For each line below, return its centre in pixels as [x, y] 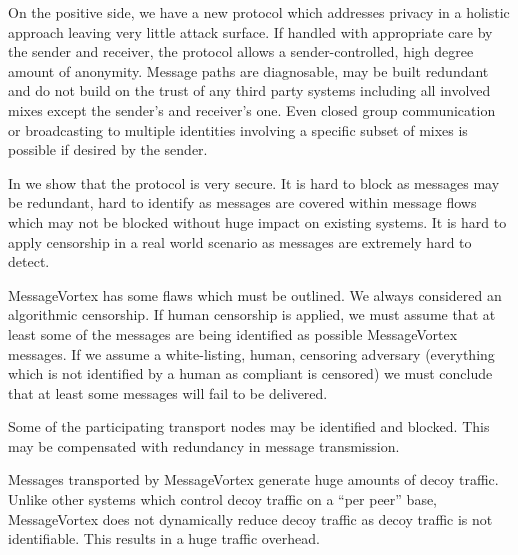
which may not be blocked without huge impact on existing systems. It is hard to [257, 221]
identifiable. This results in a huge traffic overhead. [164, 538]
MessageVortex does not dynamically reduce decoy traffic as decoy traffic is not [250, 518]
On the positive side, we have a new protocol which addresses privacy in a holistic [259, 12]
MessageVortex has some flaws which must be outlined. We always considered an [255, 294]
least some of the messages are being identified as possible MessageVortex [233, 333]
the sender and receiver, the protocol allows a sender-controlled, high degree [241, 51]
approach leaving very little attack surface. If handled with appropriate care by [250, 31]
